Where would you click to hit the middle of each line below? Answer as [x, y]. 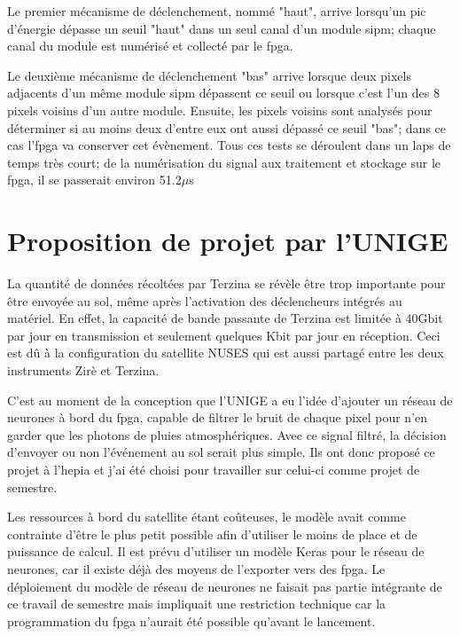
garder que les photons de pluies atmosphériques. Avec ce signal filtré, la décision [227, 434]
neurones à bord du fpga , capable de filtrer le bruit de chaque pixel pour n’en [218, 417]
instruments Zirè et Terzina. [83, 370]
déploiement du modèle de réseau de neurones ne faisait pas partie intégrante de [225, 586]
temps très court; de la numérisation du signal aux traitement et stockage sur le [224, 162]
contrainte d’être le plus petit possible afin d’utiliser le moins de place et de [212, 534]
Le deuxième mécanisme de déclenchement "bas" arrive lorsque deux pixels [209, 75]
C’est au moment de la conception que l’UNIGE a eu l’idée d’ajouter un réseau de [230, 400]
